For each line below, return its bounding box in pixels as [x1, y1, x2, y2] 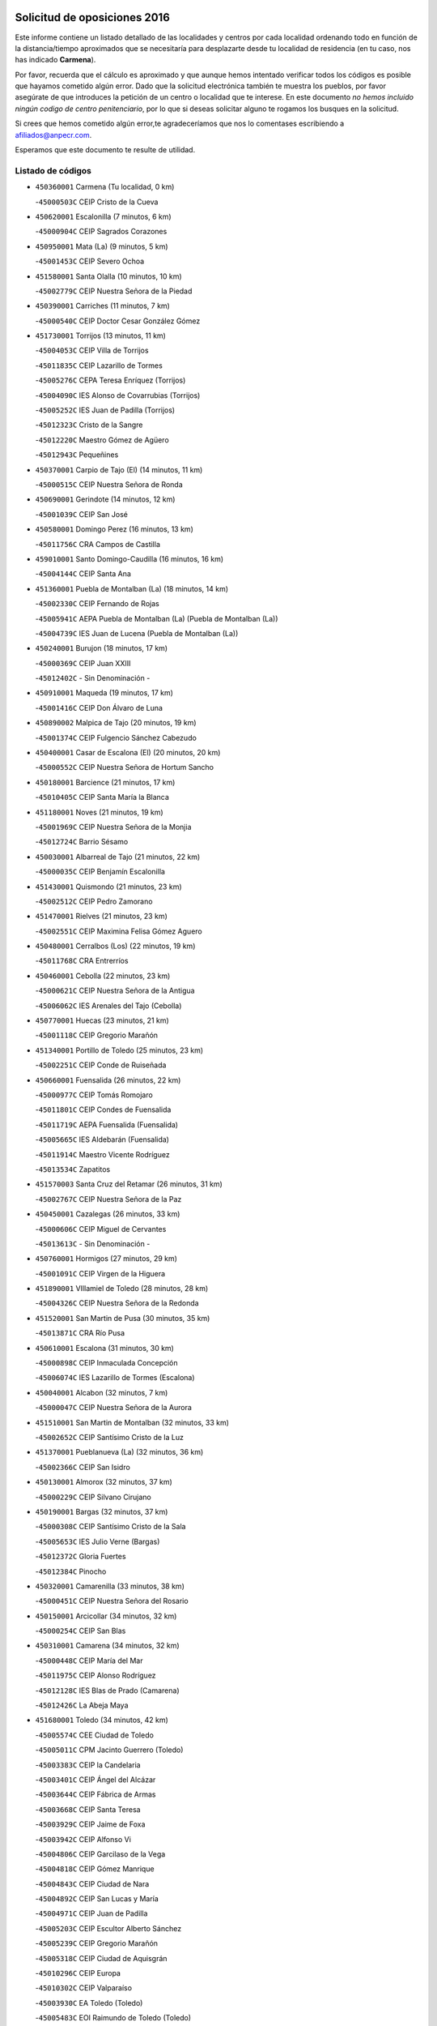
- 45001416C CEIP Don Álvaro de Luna [35, 703, 163, 712]
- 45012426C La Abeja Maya [35, 1700, 129, 1710]
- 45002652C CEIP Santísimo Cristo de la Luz [35, 1432, 184, 1442]
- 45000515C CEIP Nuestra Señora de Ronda [35, 479, 184, 489]
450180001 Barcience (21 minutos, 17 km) [35, 777, 176, 787]
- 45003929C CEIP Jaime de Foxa [35, 1819, 146, 1829]
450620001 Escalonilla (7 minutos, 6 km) [35, 212, 172, 221]
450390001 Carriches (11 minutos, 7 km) [35, 301, 170, 311]
